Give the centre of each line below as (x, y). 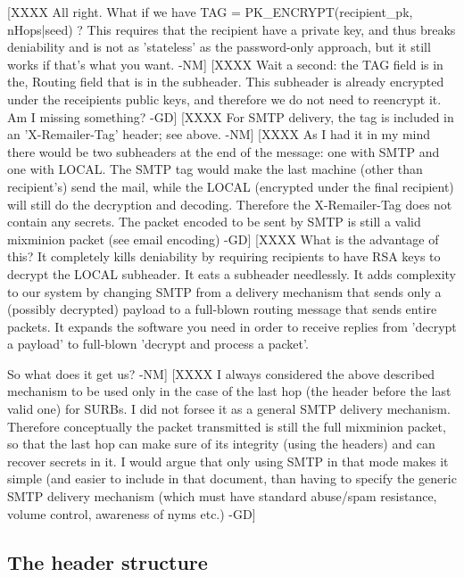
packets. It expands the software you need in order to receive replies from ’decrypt (232, 326)
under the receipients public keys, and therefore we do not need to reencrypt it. (224, 99)
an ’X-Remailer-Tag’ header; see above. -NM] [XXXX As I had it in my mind (219, 134)
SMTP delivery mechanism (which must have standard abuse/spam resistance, (222, 496)
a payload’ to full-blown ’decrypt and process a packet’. (158, 344)
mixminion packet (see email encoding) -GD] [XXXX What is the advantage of (223, 239)
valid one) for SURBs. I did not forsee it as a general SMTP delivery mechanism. (229, 409)
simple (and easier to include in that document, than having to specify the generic (232, 478)
